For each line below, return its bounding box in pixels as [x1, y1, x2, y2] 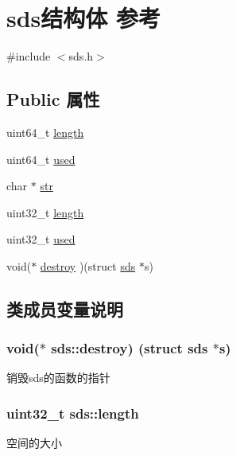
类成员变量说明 [6, 296, 123, 321]
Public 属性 [6, 87, 100, 111]
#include [6, 48, 51, 64]
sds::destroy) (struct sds [51, 338, 208, 358]
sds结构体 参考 [6, 2, 161, 34]
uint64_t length [6, 123, 84, 140]
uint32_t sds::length [6, 403, 139, 423]
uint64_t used [6, 150, 75, 167]
